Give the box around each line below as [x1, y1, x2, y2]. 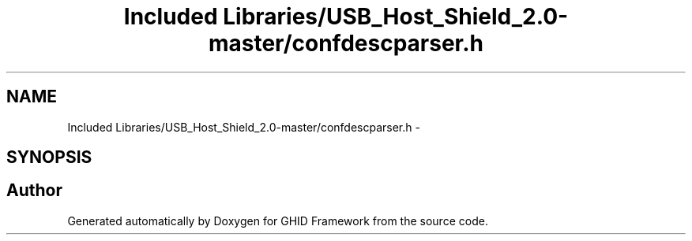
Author [6, 180, 62, 201]
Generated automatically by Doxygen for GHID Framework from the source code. [67, 213, 488, 228]
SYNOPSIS [6, 147, 92, 168]
